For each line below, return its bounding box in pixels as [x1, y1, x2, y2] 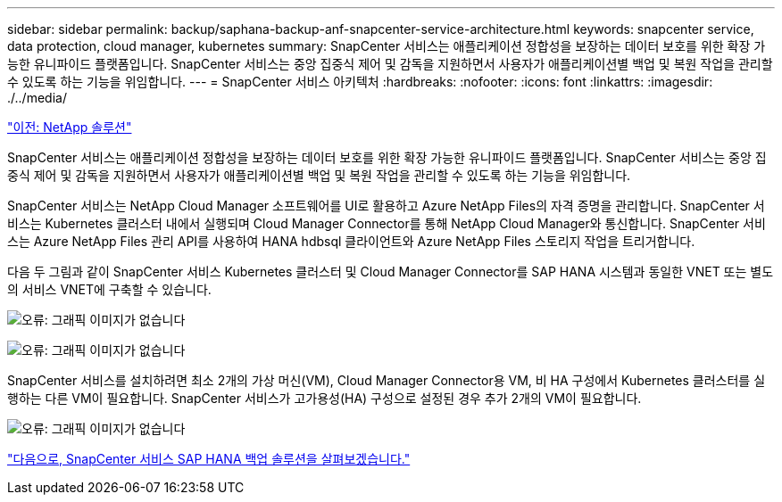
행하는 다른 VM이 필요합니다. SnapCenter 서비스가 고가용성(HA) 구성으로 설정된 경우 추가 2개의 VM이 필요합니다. [7, 391, 642, 406]
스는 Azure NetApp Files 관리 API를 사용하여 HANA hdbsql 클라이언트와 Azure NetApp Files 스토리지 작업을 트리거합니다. [7, 234, 695, 249]
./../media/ [7, 90, 67, 105]
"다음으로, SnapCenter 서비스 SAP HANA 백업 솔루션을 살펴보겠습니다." [7, 451, 411, 466]
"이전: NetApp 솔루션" [7, 119, 132, 135]
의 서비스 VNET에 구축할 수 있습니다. [7, 282, 212, 297]
